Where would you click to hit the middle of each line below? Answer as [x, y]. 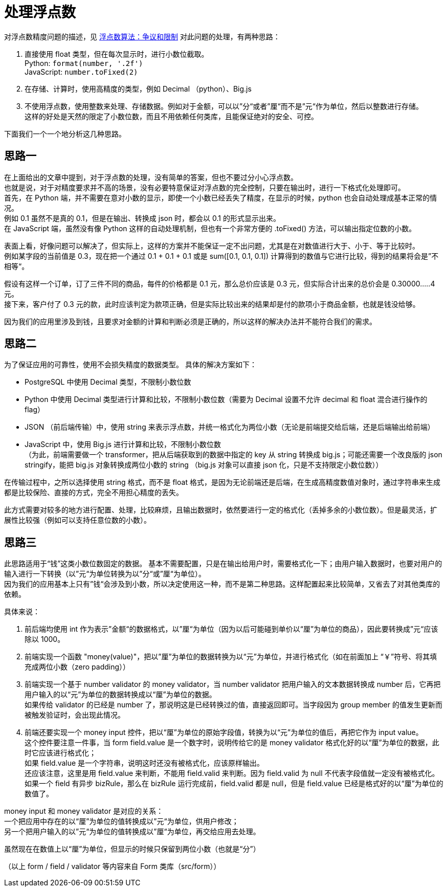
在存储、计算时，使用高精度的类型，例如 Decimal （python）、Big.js [138, 88]
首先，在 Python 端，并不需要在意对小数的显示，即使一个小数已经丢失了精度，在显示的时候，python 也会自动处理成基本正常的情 [221, 197]
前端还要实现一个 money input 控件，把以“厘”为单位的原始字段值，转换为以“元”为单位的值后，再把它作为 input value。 [224, 732]
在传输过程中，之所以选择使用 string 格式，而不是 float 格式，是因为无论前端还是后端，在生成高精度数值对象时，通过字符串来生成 [222, 482]
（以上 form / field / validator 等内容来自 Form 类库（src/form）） [113, 866]
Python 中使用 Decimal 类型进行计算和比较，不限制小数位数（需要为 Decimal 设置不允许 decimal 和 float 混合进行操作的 [226, 399]
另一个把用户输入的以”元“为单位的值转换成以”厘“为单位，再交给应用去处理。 [132, 832]
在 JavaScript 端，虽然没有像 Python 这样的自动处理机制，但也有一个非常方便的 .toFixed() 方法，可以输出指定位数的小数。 [210, 228]
